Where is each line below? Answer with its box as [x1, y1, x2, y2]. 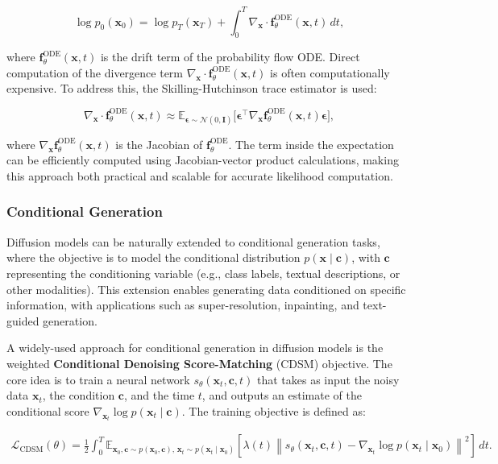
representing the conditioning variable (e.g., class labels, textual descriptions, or [6, 264, 400, 281]
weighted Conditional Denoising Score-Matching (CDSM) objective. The [6, 354, 392, 371]
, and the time [124, 387, 195, 404]
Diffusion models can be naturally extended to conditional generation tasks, [6, 233, 380, 250]
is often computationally [270, 64, 390, 81]
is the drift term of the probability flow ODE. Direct [100, 48, 360, 65]
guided [6, 312, 39, 329]
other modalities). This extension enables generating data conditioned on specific [6, 280, 406, 297]
